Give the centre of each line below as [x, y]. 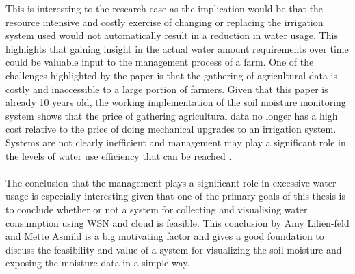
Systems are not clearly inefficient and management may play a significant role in [176, 142]
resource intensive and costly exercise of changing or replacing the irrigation [165, 22]
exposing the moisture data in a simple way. [98, 263]
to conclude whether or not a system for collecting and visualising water [157, 209]
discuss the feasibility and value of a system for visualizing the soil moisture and [174, 249]
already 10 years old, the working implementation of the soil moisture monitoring [176, 102]
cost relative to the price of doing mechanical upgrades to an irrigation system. [171, 129]
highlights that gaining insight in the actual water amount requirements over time [177, 48]
